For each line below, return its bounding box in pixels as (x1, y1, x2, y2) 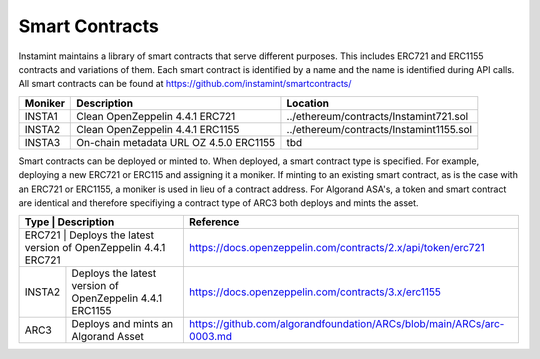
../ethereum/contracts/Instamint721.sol (286, 109, 469, 123)
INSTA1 (24, 109, 59, 123)
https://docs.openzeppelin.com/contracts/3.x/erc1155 (188, 285, 442, 299)
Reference (188, 215, 240, 229)
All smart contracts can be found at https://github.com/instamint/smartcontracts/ (18, 78, 352, 90)
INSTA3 (24, 135, 61, 149)
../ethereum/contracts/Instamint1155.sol (286, 122, 473, 136)
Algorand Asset (71, 330, 145, 344)
